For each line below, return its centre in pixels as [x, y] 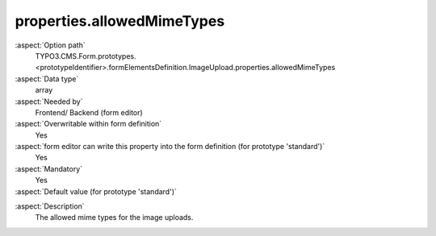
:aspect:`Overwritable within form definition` [88, 124]
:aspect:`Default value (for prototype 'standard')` [96, 191]
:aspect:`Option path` [50, 45]
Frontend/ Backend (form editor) [89, 112]
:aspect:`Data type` [47, 79]
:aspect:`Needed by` [49, 101]
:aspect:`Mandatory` [49, 168]
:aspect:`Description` [50, 206]
